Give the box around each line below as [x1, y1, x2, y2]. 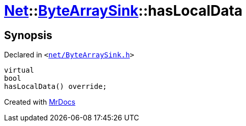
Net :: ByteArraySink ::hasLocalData [4, 2, 243, 19]
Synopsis [4, 28, 52, 42]
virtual [4, 66, 35, 75]
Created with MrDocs [4, 98, 76, 107]
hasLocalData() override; [4, 82, 107, 91]
